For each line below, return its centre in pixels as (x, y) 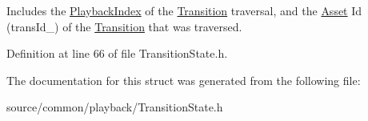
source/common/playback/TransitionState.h (115, 107)
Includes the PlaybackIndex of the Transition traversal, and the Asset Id (184, 10)
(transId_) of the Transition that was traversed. (124, 26)
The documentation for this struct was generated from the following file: (184, 80)
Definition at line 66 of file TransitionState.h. (117, 53)
